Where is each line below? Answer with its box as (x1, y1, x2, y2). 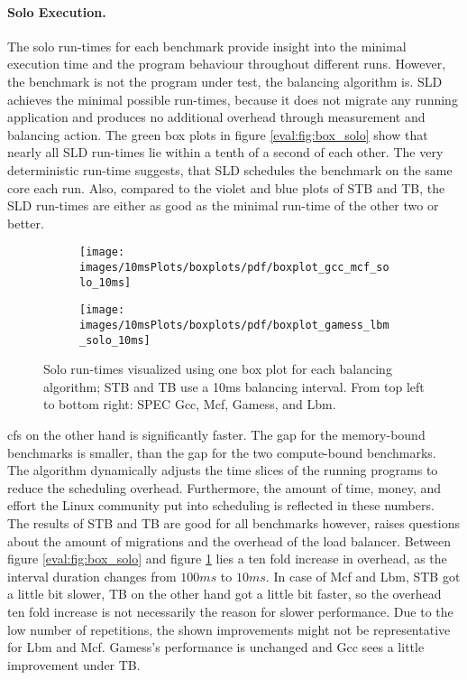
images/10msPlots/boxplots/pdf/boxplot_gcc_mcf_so (79, 260, 389, 274)
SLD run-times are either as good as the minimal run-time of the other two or (7, 196, 439, 215)
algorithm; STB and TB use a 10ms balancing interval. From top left (43, 377, 425, 396)
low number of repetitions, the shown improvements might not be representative (7, 619, 451, 638)
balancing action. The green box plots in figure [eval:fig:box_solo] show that (7, 125, 428, 144)
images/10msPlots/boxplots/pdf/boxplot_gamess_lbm (79, 318, 389, 331)
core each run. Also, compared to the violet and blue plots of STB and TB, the (7, 178, 445, 197)
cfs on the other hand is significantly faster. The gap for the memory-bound (7, 425, 426, 444)
